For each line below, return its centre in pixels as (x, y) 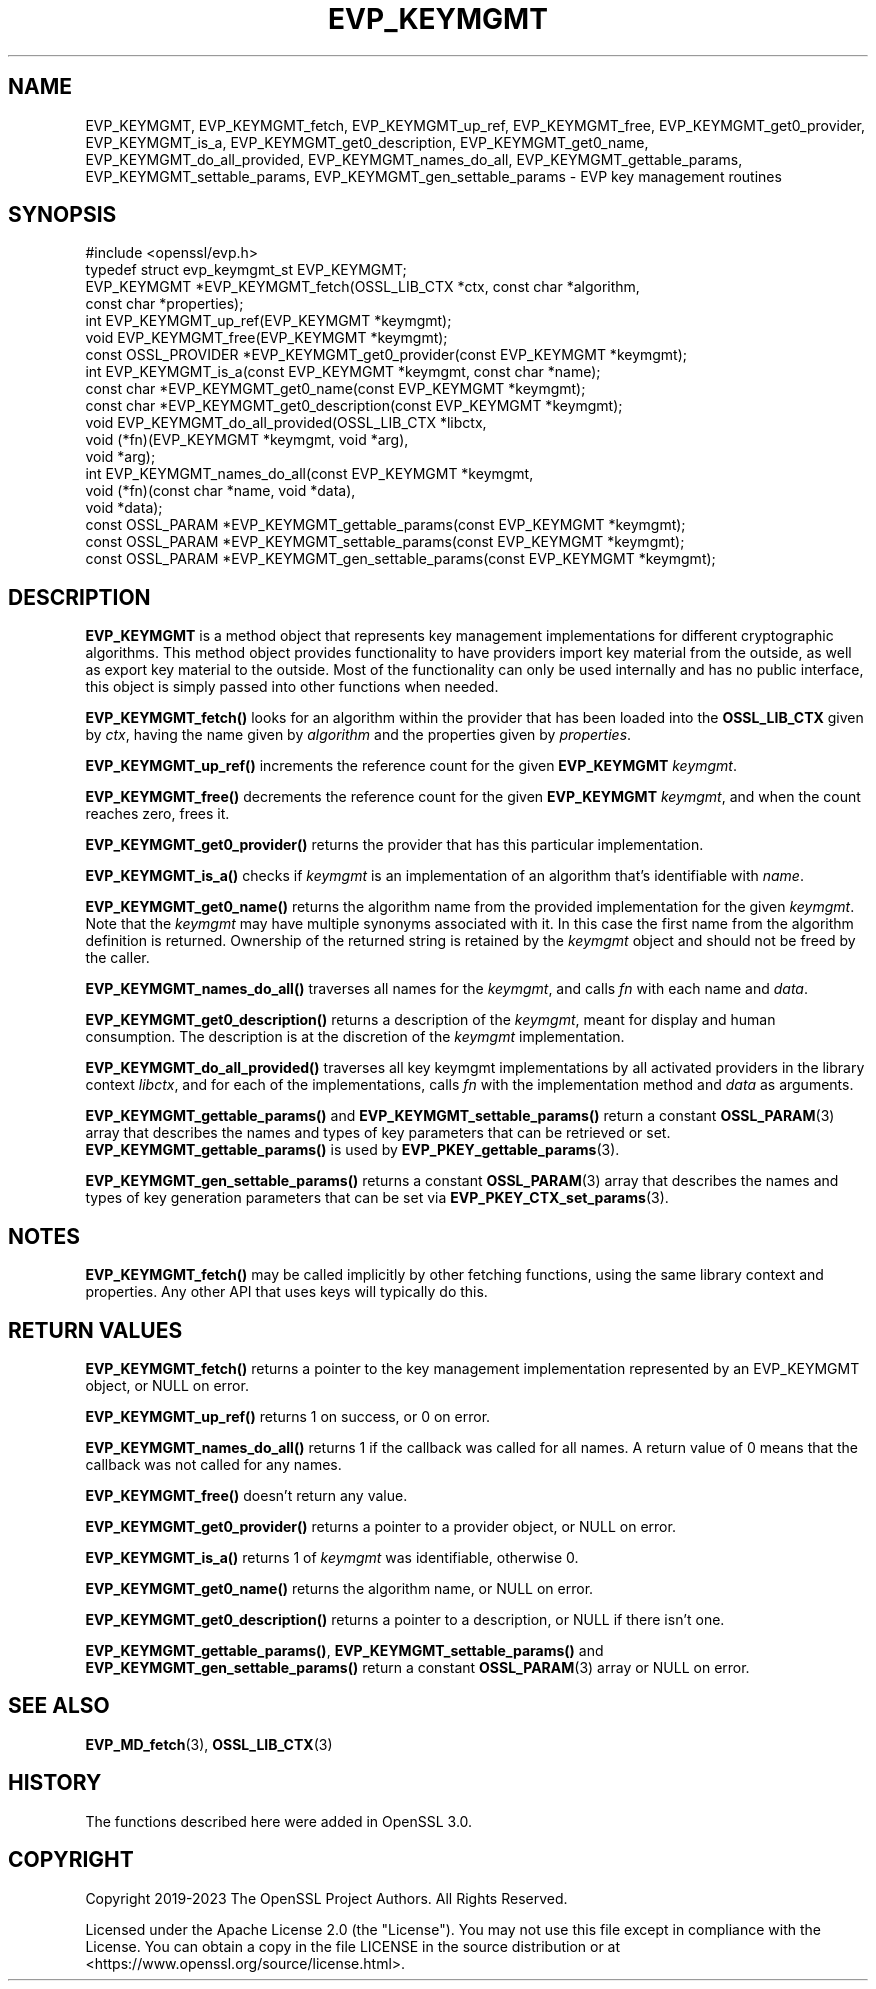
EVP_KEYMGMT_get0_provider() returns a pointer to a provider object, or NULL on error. (380, 1526)
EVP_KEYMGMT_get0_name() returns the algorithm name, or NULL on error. (339, 1588)
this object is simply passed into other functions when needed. (292, 687)
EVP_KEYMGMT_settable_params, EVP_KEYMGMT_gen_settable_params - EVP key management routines (433, 176)
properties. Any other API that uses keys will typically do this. (286, 1292)
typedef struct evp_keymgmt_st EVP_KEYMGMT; (246, 270)
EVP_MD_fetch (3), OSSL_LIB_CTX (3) (209, 1744)
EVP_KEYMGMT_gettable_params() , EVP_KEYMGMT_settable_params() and (344, 1650)
